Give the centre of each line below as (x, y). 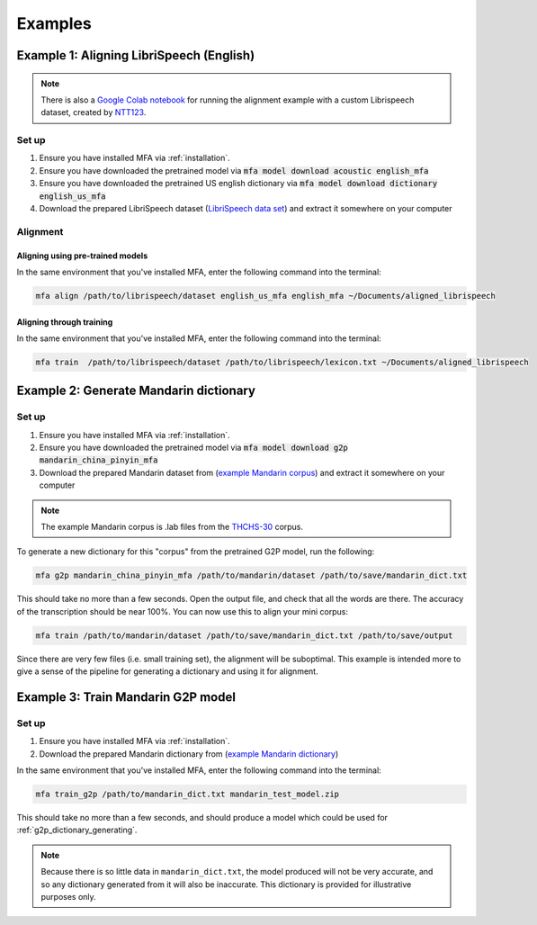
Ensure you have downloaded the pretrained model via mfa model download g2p (193, 448)
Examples (54, 23)
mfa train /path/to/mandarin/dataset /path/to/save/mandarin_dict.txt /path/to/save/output (244, 635)
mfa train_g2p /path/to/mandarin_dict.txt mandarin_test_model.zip (188, 795)
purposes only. (68, 897)
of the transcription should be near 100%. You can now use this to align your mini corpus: (182, 611)
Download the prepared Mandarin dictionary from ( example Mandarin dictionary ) (189, 754)
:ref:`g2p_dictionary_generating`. (77, 830)
